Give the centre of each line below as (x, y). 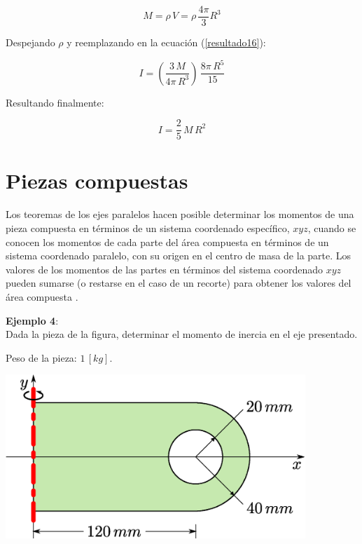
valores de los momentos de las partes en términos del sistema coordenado (164, 269)
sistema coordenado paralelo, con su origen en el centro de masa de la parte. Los (179, 256)
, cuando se (332, 228)
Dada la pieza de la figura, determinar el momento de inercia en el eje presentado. (182, 334)
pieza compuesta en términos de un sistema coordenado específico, (148, 228)
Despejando (30, 42)
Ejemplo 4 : (32, 320)
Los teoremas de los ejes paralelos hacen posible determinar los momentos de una (180, 214)
